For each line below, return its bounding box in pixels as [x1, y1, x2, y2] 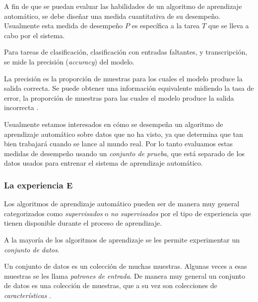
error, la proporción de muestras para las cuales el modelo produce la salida [4, 92, 234, 103]
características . [4, 290, 51, 300]
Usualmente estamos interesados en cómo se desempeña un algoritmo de [4, 119, 223, 129]
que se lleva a [208, 20, 249, 31]
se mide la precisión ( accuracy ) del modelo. [4, 56, 134, 66]
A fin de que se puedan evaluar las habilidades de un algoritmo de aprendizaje [4, 1, 242, 11]
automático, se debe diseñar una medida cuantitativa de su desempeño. [4, 10, 220, 21]
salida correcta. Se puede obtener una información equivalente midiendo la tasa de [4, 83, 254, 93]
